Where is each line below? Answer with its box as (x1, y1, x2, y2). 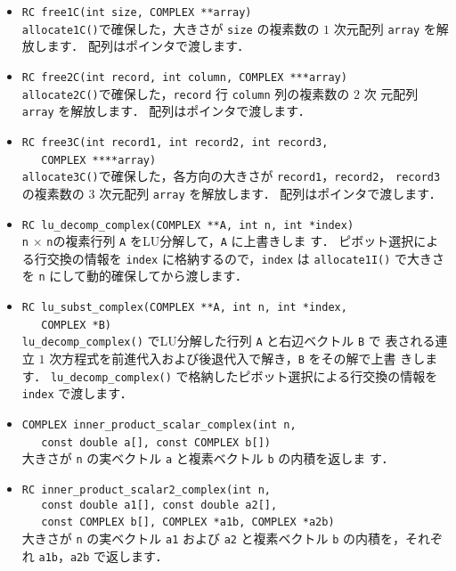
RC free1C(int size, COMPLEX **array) (21, 6, 252, 19)
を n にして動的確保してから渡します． (21, 266, 248, 285)
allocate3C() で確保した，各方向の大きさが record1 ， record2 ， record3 (21, 167, 441, 185)
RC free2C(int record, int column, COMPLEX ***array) (21, 70, 347, 84)
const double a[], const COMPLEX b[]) (41, 436, 271, 449)
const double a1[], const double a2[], (41, 498, 278, 511)
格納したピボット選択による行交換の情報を (188, 366, 438, 385)
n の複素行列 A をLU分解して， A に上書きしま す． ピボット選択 (46, 232, 414, 250)
